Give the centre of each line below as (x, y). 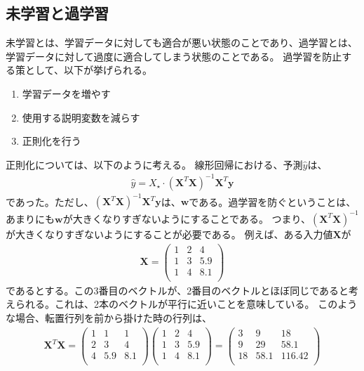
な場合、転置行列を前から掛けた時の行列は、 (109, 317)
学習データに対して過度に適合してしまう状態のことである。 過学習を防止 (174, 56)
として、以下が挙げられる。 (88, 70)
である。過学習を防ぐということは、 (272, 201)
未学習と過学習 (57, 13)
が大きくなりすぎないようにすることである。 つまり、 (187, 218)
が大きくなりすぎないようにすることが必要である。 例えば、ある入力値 (169, 234)
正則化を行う (52, 141)
